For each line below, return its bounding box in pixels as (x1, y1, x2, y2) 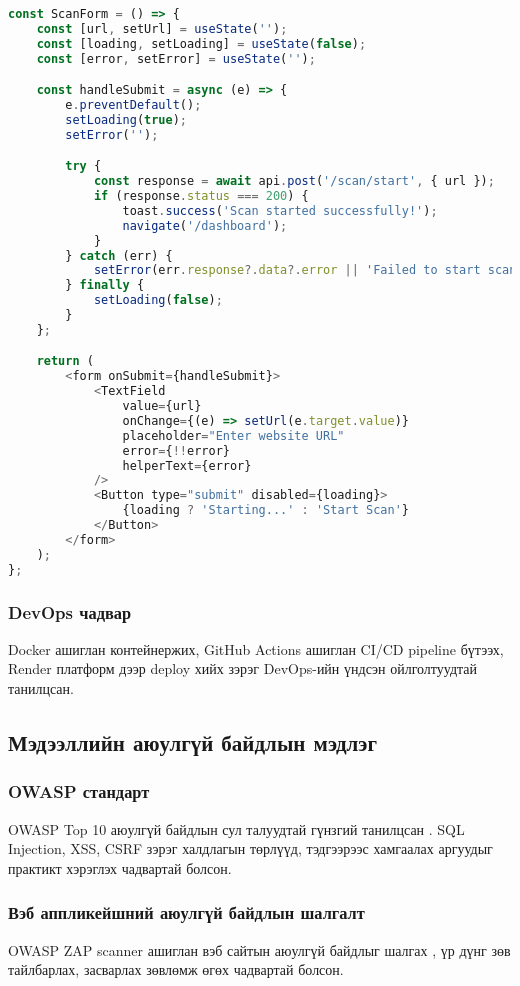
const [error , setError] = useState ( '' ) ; (36, 51, 316, 66)
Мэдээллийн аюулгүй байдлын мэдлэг (8, 726, 377, 757)
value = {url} (122, 399, 202, 414)
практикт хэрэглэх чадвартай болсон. (8, 857, 232, 878)
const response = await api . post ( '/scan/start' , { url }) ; (93, 174, 495, 189)
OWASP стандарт (8, 779, 150, 804)
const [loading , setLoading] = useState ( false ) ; (36, 36, 367, 51)
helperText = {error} (122, 458, 252, 473)
